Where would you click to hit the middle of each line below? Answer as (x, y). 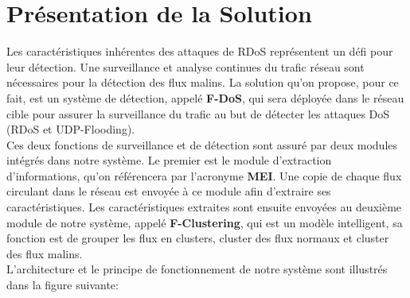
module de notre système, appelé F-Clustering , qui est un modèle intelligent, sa (205, 222)
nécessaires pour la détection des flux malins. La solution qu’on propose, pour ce (203, 82)
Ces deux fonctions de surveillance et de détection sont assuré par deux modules (202, 144)
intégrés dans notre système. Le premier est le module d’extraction (169, 160)
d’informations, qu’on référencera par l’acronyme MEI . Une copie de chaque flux (204, 175)
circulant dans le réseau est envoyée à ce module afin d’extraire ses (169, 191)
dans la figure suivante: (62, 285)
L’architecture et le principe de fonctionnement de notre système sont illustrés (197, 269)
